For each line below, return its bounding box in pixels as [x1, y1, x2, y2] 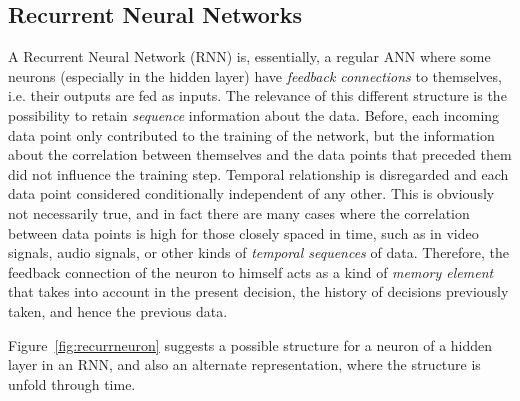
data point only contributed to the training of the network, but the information [8, 124, 495, 145]
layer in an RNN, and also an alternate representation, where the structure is [8, 354, 481, 375]
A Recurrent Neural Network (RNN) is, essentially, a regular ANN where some [8, 46, 491, 67]
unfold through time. [8, 373, 136, 394]
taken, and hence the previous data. [8, 300, 228, 321]
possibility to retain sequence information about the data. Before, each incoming [8, 104, 500, 125]
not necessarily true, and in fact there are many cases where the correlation [8, 202, 470, 223]
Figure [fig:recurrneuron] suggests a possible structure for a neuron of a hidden [8, 334, 493, 355]
